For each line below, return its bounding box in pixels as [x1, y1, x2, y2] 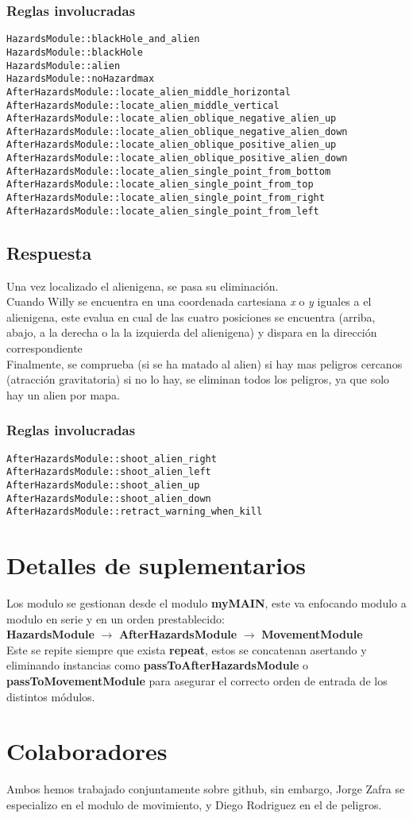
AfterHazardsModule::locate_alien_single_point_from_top [6, 179, 314, 191]
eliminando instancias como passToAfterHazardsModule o [6, 657, 309, 673]
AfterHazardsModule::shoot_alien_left [6, 466, 211, 478]
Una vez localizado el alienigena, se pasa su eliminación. [6, 277, 279, 294]
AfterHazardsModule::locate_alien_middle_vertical [6, 99, 280, 111]
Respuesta [6, 240, 92, 264]
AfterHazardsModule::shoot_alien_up [6, 479, 200, 491]
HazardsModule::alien [6, 60, 121, 71]
